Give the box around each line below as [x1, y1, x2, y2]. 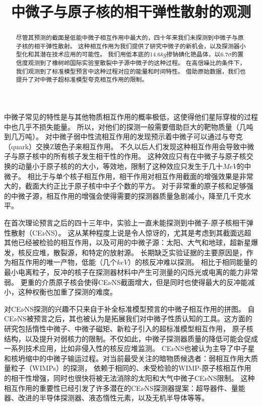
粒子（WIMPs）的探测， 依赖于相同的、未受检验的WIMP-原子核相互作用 [11, 363, 251, 373]
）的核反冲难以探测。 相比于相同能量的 [128, 257, 257, 267]
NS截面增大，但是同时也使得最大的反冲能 [111, 276, 248, 287]
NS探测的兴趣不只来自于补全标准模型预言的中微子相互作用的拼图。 [24, 303, 245, 314]
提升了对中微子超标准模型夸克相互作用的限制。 [16, 75, 148, 84]
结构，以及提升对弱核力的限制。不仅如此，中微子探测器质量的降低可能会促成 [4, 333, 258, 343]
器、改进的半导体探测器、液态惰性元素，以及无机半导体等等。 [4, 392, 209, 403]
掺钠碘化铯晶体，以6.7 [166, 50, 228, 59]
